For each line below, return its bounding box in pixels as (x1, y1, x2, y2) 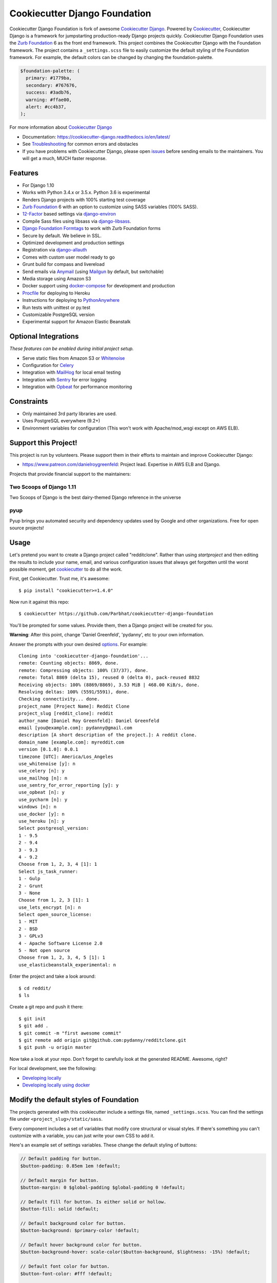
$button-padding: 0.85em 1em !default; (20, 1163, 121, 1169)
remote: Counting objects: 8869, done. (18, 660, 119, 666)
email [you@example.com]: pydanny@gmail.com (18, 725, 133, 731)
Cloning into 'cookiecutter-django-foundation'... (18, 653, 149, 659)
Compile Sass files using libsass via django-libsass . (22, 218, 131, 224)
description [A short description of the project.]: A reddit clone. (18, 732, 197, 738)
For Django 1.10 (22, 182, 54, 188)
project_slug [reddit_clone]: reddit (18, 711, 114, 716)
